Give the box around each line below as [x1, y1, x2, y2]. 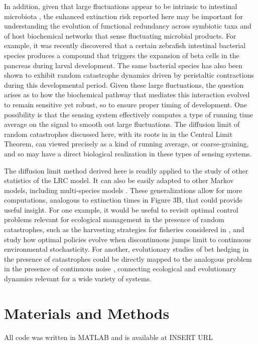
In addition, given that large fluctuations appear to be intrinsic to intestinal [4, 1, 237, 11]
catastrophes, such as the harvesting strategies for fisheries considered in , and [4, 224, 244, 235]
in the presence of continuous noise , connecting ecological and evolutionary [4, 263, 236, 274]
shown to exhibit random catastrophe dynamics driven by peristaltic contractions [4, 70, 254, 80]
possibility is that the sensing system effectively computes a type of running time [4, 109, 253, 119]
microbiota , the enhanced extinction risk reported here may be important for [4, 11, 243, 21]
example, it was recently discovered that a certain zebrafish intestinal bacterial [4, 40, 246, 51]
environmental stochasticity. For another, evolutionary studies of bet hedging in [4, 244, 249, 254]
